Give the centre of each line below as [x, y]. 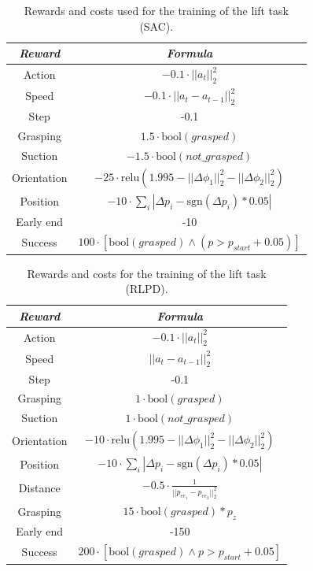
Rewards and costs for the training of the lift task [147, 273]
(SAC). [156, 26]
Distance [39, 488]
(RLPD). [147, 289]
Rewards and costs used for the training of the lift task [156, 10]
